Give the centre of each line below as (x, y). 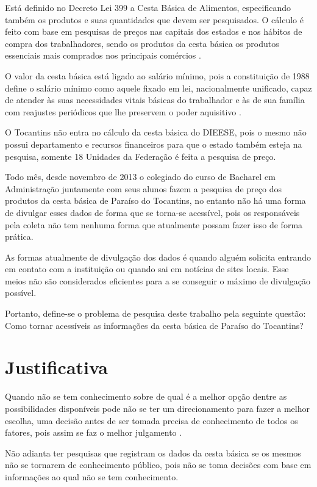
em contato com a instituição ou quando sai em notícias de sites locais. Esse (147, 269)
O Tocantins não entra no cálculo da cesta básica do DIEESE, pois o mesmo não (156, 132)
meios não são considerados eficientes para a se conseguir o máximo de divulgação (158, 280)
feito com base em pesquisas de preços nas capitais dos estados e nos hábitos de (154, 31)
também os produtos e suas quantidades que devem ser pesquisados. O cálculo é (154, 19)
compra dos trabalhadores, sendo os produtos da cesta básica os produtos (142, 43)
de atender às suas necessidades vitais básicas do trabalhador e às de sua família (155, 100)
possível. (21, 293)
